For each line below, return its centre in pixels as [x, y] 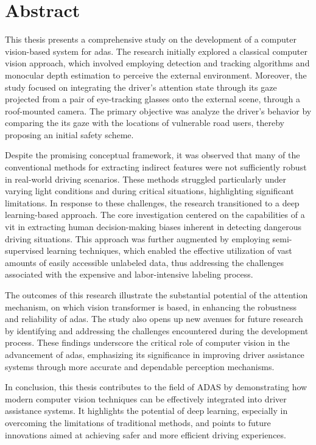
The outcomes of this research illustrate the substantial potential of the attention [156, 295]
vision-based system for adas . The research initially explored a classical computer [156, 51]
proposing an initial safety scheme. [69, 134]
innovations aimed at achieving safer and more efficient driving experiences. [146, 434]
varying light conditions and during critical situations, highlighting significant [149, 191]
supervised [24, 251]
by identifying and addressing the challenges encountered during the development [157, 330]
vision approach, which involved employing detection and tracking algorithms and [157, 63]
